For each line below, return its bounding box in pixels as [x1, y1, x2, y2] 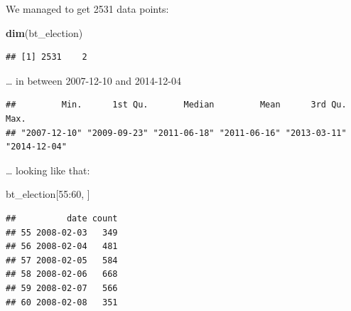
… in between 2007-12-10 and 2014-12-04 [6, 73, 181, 88]
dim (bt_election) [6, 25, 83, 40]
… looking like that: [6, 162, 90, 177]
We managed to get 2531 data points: [6, 1, 169, 16]
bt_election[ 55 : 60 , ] [6, 186, 90, 201]
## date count [6, 213, 118, 223]
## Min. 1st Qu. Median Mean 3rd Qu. [6, 100, 347, 110]
